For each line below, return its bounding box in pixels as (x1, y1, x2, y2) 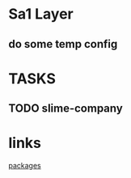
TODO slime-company (8, 102, 123, 116)
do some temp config (8, 37, 118, 51)
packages (8, 161, 42, 171)
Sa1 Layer (8, 5, 74, 23)
